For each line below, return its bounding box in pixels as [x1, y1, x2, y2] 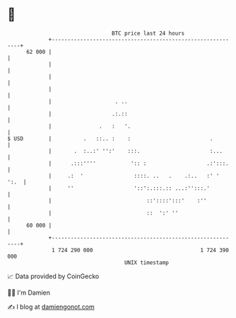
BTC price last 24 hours [112, 30, 185, 37]
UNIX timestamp [124, 259, 170, 266]
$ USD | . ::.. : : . [7, 135, 213, 142]
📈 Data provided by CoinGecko [7, 272, 100, 280]
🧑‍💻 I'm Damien [7, 288, 51, 297]
